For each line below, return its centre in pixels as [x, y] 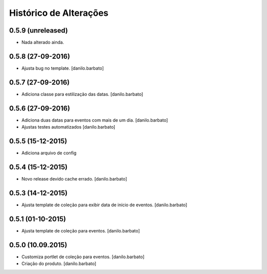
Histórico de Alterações [59, 13]
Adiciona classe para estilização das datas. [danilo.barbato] [82, 94]
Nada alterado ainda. [43, 43]
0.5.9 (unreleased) [39, 30]
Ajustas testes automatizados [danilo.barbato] [68, 127]
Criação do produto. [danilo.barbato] [59, 264]
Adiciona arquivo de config [49, 153]
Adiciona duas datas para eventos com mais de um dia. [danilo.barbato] [95, 120]
